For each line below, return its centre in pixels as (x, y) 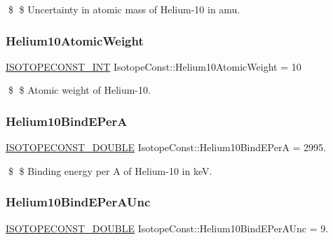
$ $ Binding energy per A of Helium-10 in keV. (110, 170)
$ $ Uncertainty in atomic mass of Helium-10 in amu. (124, 9)
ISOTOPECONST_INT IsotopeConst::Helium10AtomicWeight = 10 (154, 66)
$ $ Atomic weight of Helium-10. (79, 90)
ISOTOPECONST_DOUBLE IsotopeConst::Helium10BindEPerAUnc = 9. (167, 228)
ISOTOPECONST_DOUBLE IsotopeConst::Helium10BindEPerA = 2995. (166, 147)
